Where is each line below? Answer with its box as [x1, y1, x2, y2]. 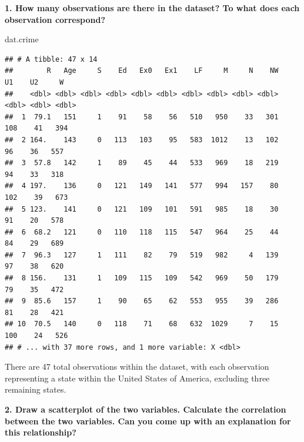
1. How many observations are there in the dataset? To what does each [5, 2, 300, 14]
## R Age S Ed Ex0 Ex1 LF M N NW [5, 66, 279, 75]
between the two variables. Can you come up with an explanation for [5, 414, 291, 427]
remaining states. [5, 383, 66, 396]
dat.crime [5, 33, 39, 45]
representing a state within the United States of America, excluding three [5, 371, 270, 384]
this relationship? [5, 426, 76, 438]
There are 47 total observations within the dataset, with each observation [5, 360, 269, 373]
